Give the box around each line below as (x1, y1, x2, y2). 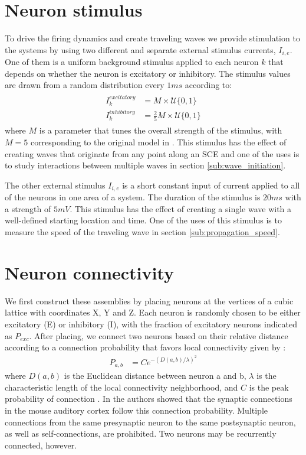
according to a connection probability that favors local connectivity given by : (5, 341, 286, 353)
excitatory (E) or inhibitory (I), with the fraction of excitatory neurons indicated (5, 317, 298, 330)
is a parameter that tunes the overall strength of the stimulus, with (39, 124, 282, 136)
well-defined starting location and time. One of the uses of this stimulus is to (5, 214, 282, 226)
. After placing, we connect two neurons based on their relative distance (29, 329, 288, 342)
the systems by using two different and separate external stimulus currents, (5, 43, 276, 56)
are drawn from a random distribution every (5, 79, 164, 91)
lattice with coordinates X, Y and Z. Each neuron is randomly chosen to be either (5, 306, 301, 318)
